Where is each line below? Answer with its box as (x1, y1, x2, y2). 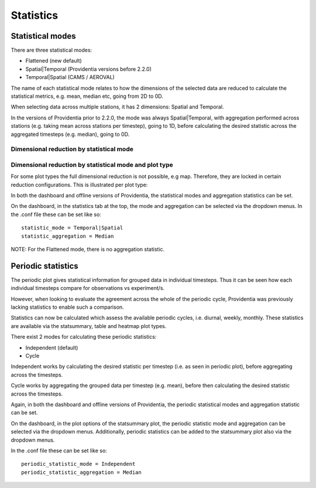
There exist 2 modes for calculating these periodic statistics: (11, 333, 157, 340)
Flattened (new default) (25, 57, 82, 64)
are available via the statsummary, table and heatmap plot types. (11, 322, 167, 329)
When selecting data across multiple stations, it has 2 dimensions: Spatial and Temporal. (11, 103, 224, 111)
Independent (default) (25, 344, 78, 351)
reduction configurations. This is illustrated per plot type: (11, 181, 148, 188)
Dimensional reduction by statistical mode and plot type (11, 161, 174, 169)
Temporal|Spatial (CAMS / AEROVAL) (25, 74, 115, 81)
